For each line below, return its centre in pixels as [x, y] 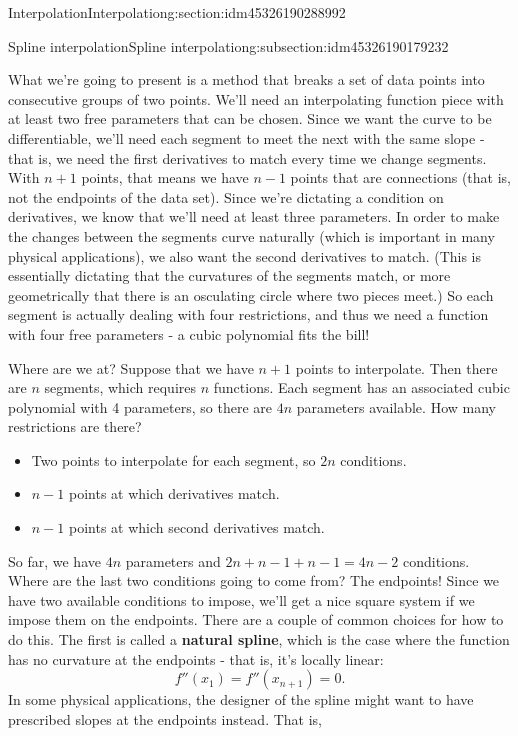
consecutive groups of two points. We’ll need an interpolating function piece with [256, 98]
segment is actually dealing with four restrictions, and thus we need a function [248, 314]
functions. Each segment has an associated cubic [361, 387]
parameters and [173, 560]
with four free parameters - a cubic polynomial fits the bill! [189, 333]
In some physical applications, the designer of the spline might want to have [241, 699]
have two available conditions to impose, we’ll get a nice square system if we [241, 599]
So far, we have [54, 560]
